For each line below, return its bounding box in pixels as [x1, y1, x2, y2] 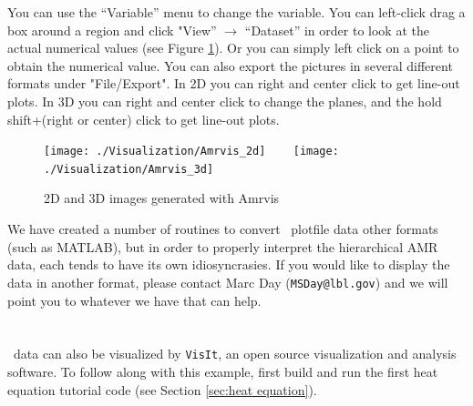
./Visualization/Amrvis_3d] [44, 162, 214, 176]
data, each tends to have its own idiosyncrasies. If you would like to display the [7, 255, 450, 274]
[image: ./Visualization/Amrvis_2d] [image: [44, 145, 339, 158]
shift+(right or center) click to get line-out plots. [7, 109, 280, 128]
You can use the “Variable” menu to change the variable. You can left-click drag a [7, 3, 466, 21]
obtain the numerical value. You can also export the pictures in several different [7, 56, 453, 75]
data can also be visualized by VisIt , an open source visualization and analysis [13, 344, 457, 363]
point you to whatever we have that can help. [7, 290, 262, 310]
